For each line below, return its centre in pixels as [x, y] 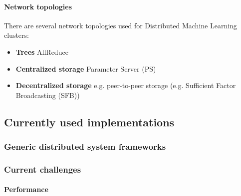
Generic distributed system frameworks [85, 147]
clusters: [16, 35]
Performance [26, 189]
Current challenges [43, 169]
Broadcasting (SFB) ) [48, 95]
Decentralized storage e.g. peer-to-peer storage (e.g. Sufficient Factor [126, 85]
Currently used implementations [89, 122]
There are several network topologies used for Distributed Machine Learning [120, 25]
